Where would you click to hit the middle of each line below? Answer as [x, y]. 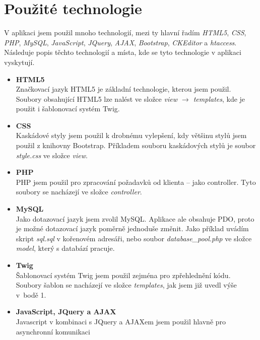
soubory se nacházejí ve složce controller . [79, 192]
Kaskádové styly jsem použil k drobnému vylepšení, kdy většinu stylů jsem [131, 135]
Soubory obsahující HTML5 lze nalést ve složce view [96, 98]
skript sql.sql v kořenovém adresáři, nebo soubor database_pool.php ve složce [134, 238]
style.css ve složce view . [52, 155]
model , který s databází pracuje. [65, 248]
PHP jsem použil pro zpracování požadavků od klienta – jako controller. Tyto [136, 182]
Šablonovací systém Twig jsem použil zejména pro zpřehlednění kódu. [123, 275]
